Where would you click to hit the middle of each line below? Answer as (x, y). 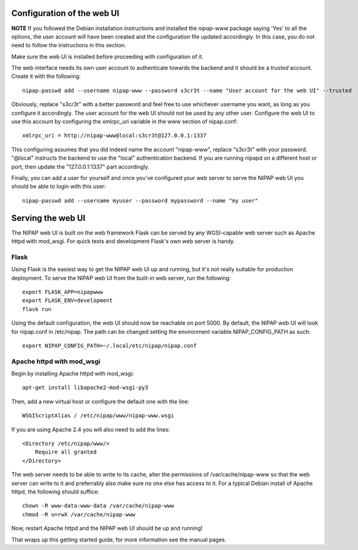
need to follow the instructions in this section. (69, 45)
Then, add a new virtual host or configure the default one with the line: (100, 401)
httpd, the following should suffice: (55, 492)
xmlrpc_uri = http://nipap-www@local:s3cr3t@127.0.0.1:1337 (114, 136)
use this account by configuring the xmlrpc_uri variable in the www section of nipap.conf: (124, 122)
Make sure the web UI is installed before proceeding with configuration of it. (107, 56)
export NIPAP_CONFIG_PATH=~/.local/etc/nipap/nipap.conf (110, 346)
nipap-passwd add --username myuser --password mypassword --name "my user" (140, 200)
